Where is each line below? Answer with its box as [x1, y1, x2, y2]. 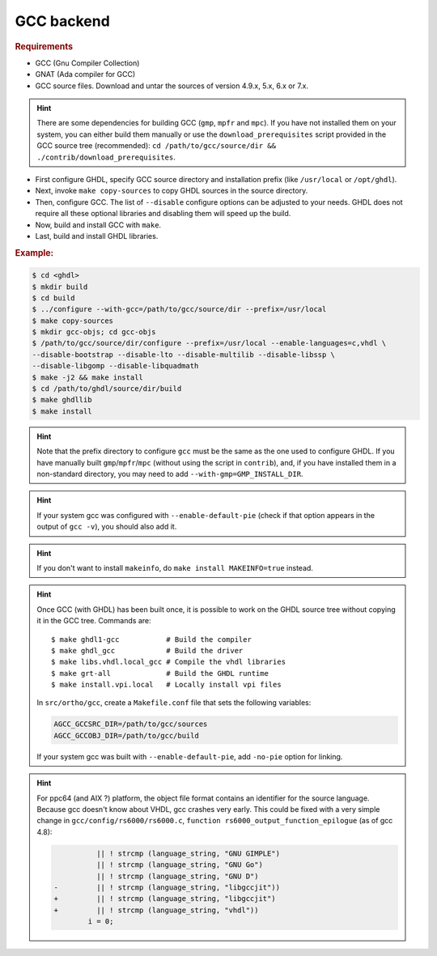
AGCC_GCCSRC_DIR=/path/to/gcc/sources [53, 720, 208, 729]
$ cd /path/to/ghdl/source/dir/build [32, 385, 182, 393]
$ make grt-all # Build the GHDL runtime [51, 669, 269, 678]
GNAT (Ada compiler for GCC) [35, 70, 136, 79]
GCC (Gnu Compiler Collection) [35, 57, 140, 68]
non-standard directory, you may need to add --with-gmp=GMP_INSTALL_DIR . [36, 469, 303, 478]
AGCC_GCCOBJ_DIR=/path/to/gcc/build [53, 731, 200, 740]
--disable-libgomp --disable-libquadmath [32, 361, 199, 371]
